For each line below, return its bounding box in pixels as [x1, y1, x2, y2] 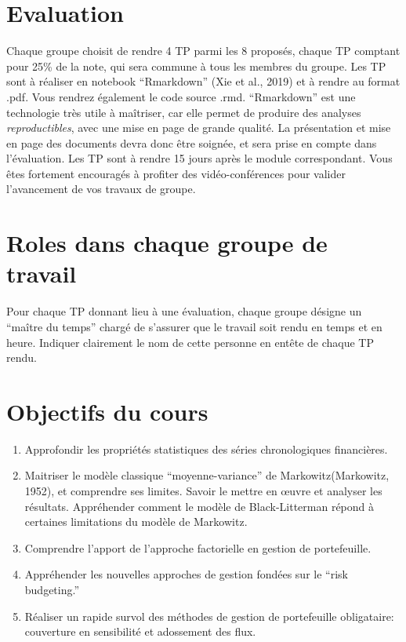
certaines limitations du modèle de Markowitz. [24, 513, 248, 530]
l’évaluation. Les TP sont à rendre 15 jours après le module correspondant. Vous [6, 150, 393, 166]
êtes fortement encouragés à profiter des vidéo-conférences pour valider [6, 165, 346, 181]
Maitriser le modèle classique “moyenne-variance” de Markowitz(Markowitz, [24, 467, 390, 483]
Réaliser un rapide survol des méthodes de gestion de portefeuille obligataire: [24, 607, 394, 624]
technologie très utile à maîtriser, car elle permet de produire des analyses [6, 104, 361, 120]
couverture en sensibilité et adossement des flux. [24, 623, 256, 640]
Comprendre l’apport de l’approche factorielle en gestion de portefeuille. [24, 539, 372, 556]
